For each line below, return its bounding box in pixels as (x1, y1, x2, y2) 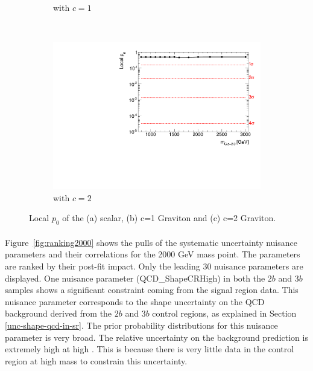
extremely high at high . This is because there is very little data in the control (5, 343, 294, 355)
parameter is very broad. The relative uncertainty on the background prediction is (5, 331, 308, 343)
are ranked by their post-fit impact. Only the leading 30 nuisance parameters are (5, 260, 303, 273)
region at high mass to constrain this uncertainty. (5, 354, 188, 367)
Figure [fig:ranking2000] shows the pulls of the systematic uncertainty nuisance (5, 236, 297, 248)
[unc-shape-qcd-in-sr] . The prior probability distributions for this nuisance (5, 319, 278, 332)
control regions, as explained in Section (152, 307, 297, 320)
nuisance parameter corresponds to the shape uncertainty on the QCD (5, 295, 265, 308)
